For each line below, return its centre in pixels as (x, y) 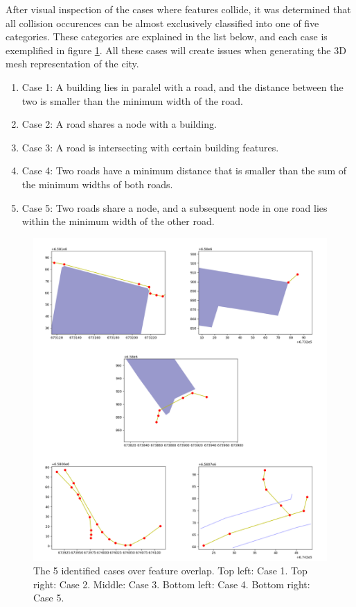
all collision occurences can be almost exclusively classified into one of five (162, 23)
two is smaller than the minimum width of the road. (132, 100)
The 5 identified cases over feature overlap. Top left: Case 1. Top (170, 571)
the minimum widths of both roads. (97, 184)
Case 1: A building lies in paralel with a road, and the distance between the (183, 86)
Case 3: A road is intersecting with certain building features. (150, 147)
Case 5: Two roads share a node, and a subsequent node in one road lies (175, 207)
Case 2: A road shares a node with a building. (119, 124)
